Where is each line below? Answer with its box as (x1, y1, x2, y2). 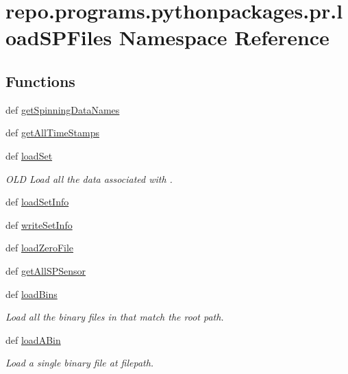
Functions (5, 70, 75, 91)
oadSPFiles (5, 23, 112, 51)
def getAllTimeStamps (5, 125, 99, 140)
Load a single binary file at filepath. (5, 356, 154, 370)
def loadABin (5, 332, 61, 347)
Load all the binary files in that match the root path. (5, 310, 224, 324)
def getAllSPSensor (5, 263, 86, 277)
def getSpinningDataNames (5, 102, 120, 116)
